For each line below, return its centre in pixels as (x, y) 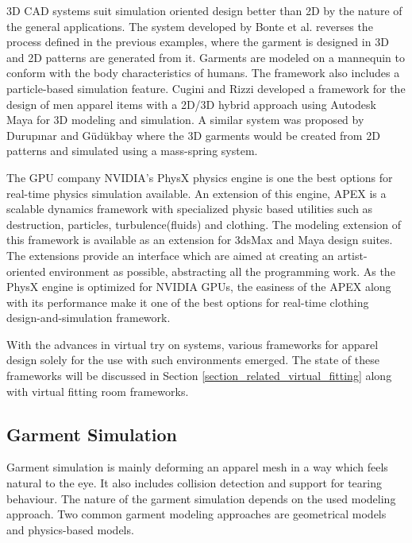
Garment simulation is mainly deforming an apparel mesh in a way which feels (197, 467)
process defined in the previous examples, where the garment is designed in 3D (198, 42)
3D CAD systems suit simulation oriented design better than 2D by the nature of (204, 10)
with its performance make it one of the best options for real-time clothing (188, 302)
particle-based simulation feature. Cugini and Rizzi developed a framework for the (206, 88)
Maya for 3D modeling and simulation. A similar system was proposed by (185, 120)
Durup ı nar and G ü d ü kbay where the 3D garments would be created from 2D (193, 135)
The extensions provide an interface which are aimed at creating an (170, 255)
